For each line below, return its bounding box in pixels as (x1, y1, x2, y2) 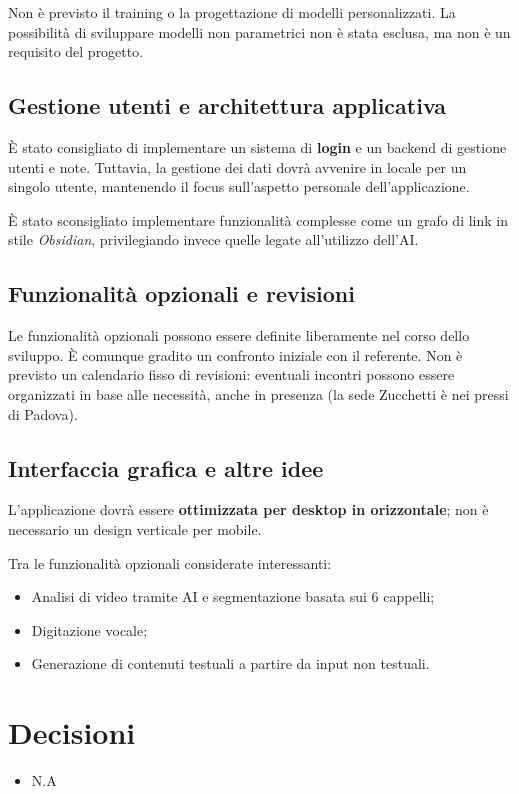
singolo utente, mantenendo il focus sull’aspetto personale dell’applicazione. (8, 176, 470, 197)
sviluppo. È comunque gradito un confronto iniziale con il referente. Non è (8, 344, 463, 365)
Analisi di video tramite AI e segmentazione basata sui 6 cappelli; (31, 586, 435, 607)
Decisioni (8, 712, 136, 753)
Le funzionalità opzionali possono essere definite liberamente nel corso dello (8, 325, 470, 346)
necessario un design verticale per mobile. (8, 518, 262, 539)
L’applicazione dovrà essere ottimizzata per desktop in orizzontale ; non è (8, 499, 489, 520)
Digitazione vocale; (31, 619, 148, 640)
